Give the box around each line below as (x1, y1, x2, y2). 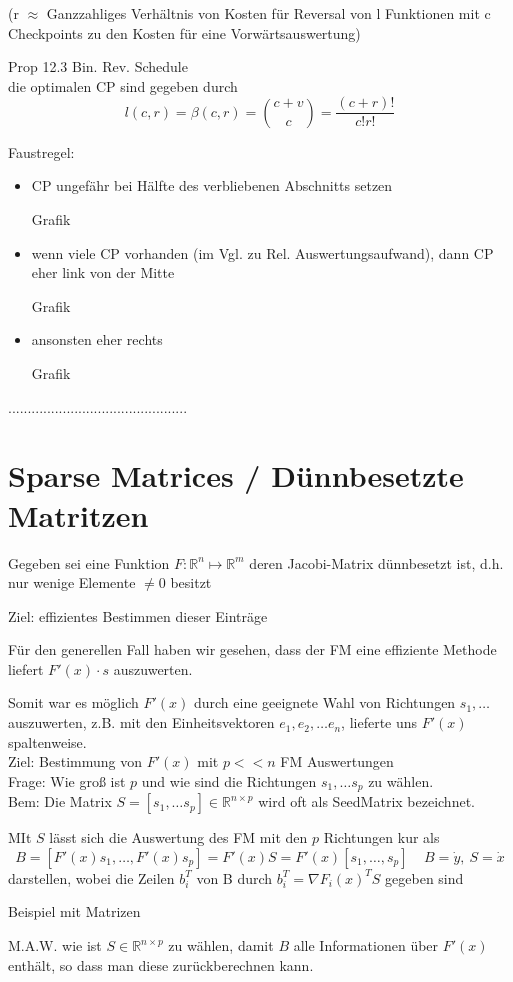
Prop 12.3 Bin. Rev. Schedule (8, 56, 188, 77)
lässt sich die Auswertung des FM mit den (49, 827, 308, 848)
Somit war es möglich (8, 692, 139, 713)
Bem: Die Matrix (8, 791, 112, 812)
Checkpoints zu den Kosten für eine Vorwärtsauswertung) (8, 22, 361, 43)
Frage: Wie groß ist (8, 770, 126, 791)
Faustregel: (8, 141, 75, 162)
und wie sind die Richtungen (141, 770, 317, 791)
